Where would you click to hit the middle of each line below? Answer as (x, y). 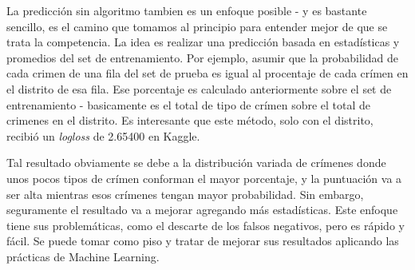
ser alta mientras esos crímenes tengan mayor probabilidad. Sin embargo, (185, 194)
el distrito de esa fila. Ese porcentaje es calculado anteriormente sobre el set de (199, 88)
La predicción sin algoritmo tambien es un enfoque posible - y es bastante (187, 10)
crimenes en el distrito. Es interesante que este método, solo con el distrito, (190, 120)
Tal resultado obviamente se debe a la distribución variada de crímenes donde (196, 163)
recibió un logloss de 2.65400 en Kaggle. (103, 135)
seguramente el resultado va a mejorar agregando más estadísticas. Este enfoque (202, 210)
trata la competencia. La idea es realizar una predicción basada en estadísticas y (203, 42)
